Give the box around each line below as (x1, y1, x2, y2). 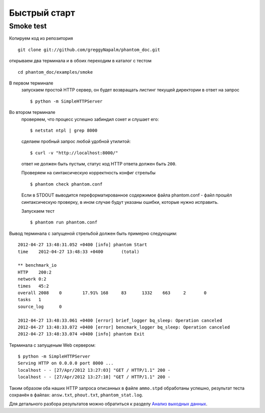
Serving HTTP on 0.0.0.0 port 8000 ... (18, 360, 114, 366)
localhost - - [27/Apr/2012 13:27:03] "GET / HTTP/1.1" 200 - (18, 367, 171, 373)
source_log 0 (18, 303, 62, 309)
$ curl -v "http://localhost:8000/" (30, 150, 118, 156)
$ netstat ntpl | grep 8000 (30, 128, 98, 133)
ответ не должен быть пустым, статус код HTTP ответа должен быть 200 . (21, 161, 177, 167)
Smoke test (9, 22, 47, 30)
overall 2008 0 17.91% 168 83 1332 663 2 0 (18, 290, 207, 296)
